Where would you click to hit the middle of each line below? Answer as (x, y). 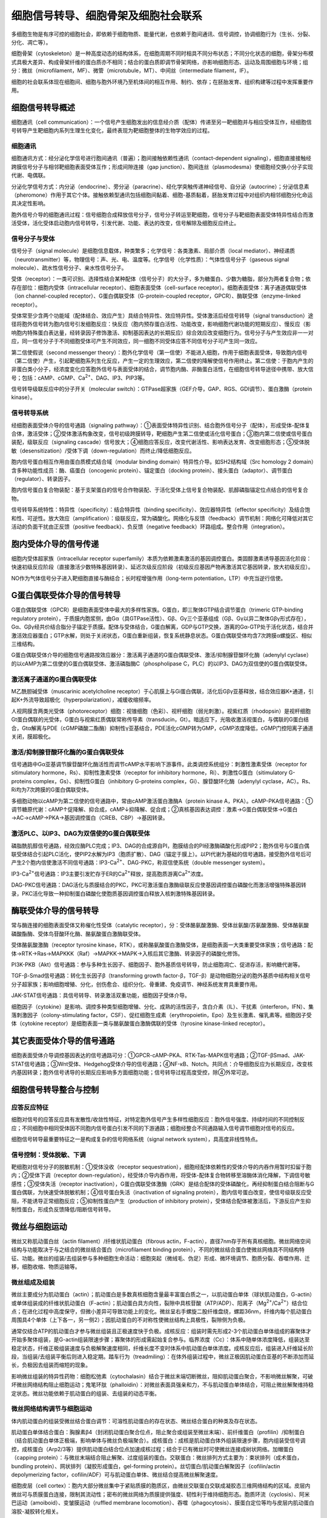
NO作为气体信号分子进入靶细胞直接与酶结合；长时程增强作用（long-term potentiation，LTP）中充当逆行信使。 (149, 578)
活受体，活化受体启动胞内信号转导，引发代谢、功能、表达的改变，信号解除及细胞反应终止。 (125, 223)
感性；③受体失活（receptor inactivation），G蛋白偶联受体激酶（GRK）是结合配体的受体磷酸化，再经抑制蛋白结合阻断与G (163, 1183)
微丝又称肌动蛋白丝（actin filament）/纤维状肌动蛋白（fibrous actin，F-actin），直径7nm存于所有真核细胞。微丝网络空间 (161, 1241)
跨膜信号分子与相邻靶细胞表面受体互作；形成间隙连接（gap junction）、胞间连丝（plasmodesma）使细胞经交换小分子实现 (162, 166)
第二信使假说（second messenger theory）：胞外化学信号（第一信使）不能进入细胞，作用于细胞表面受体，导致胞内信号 (160, 352)
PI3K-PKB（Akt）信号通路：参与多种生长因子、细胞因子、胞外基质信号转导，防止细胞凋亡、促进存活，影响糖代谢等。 (157, 964)
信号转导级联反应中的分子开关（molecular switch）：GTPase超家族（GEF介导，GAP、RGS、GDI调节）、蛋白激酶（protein (162, 389)
